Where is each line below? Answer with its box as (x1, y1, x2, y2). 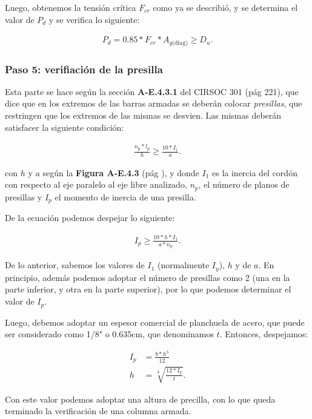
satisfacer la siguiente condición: (5, 120, 124, 133)
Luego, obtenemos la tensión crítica (5, 1, 136, 13)
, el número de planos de (198, 178, 290, 191)
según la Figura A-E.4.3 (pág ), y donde (42, 166, 199, 179)
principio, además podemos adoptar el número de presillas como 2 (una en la (5, 271, 290, 283)
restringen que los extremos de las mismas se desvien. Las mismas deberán (5, 109, 282, 122)
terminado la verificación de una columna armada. (5, 404, 191, 417)
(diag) (172, 39, 188, 46)
